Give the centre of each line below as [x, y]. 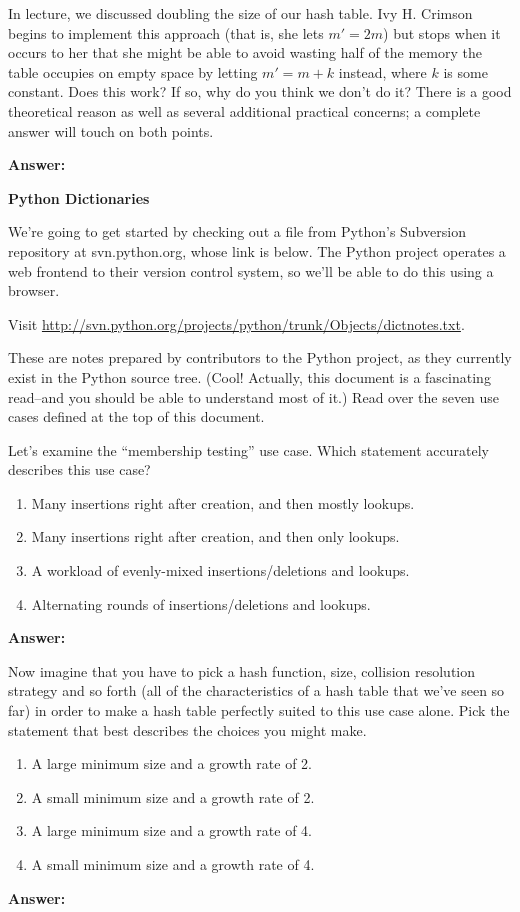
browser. [34, 290]
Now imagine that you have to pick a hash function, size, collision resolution [242, 670]
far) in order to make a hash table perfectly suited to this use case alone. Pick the [259, 710]
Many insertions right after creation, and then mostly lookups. [223, 502]
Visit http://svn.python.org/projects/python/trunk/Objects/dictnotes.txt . [236, 323]
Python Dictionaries [79, 197]
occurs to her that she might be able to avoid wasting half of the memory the [245, 52]
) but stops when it [442, 32]
